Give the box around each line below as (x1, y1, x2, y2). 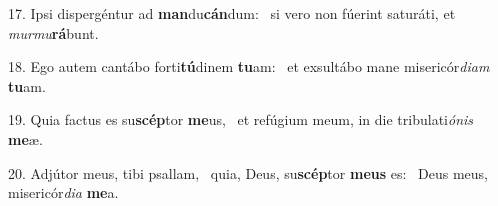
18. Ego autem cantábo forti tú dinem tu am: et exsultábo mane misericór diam (8, 56, 490, 77)
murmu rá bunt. (8, 22, 99, 43)
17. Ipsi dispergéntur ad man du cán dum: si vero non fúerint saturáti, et (8, 3, 456, 23)
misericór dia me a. (8, 182, 119, 203)
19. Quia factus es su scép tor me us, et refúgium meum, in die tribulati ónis (8, 109, 474, 130)
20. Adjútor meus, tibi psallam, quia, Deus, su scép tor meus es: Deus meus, (8, 162, 488, 183)
